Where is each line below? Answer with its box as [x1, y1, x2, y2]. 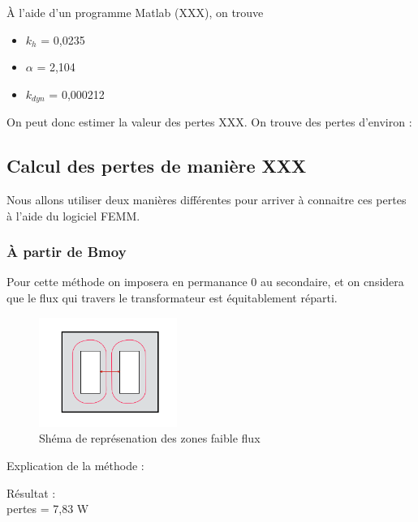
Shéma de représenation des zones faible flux [39, 430, 261, 447]
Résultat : [6, 484, 56, 501]
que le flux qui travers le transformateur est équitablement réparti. [6, 289, 338, 306]
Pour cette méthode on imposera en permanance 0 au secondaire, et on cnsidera [6, 273, 404, 290]
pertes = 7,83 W [6, 500, 89, 517]
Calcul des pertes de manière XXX [6, 153, 307, 178]
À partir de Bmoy [6, 242, 127, 262]
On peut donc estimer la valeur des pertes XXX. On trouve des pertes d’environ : [6, 113, 412, 130]
